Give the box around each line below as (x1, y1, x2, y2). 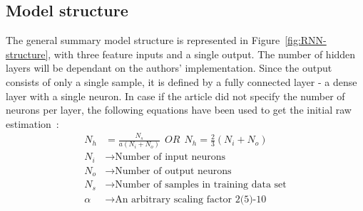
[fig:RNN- (285, 33, 327, 48)
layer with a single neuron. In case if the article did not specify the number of (6, 88, 345, 103)
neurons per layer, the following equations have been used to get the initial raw (6, 102, 352, 117)
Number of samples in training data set (115, 180, 287, 190)
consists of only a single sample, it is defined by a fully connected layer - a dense (6, 74, 357, 89)
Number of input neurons (115, 152, 226, 163)
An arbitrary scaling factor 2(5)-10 (115, 194, 267, 205)
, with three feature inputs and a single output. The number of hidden (48, 46, 356, 61)
